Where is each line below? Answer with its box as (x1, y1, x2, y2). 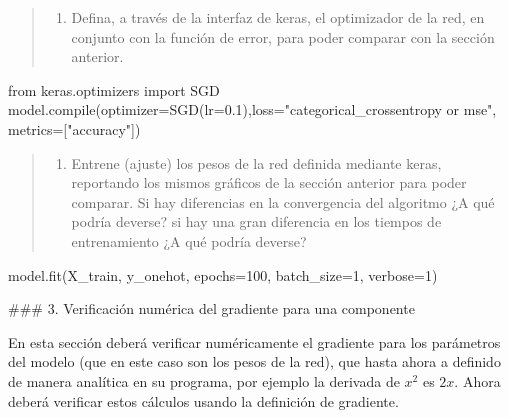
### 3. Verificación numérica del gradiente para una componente (8, 298, 415, 319)
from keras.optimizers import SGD (8, 79, 220, 100)
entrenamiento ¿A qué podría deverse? (71, 230, 307, 251)
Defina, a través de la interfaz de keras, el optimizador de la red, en (71, 7, 485, 27)
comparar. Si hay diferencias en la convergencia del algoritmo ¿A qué (71, 191, 495, 212)
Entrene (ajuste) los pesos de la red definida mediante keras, (71, 152, 442, 173)
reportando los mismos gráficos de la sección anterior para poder (71, 172, 467, 193)
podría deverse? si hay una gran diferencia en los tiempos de (71, 211, 442, 232)
